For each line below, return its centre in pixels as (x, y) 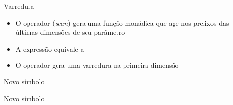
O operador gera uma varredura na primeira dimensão (97, 65)
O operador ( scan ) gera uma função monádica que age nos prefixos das (122, 22)
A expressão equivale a (50, 48)
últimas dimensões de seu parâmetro (70, 32)
